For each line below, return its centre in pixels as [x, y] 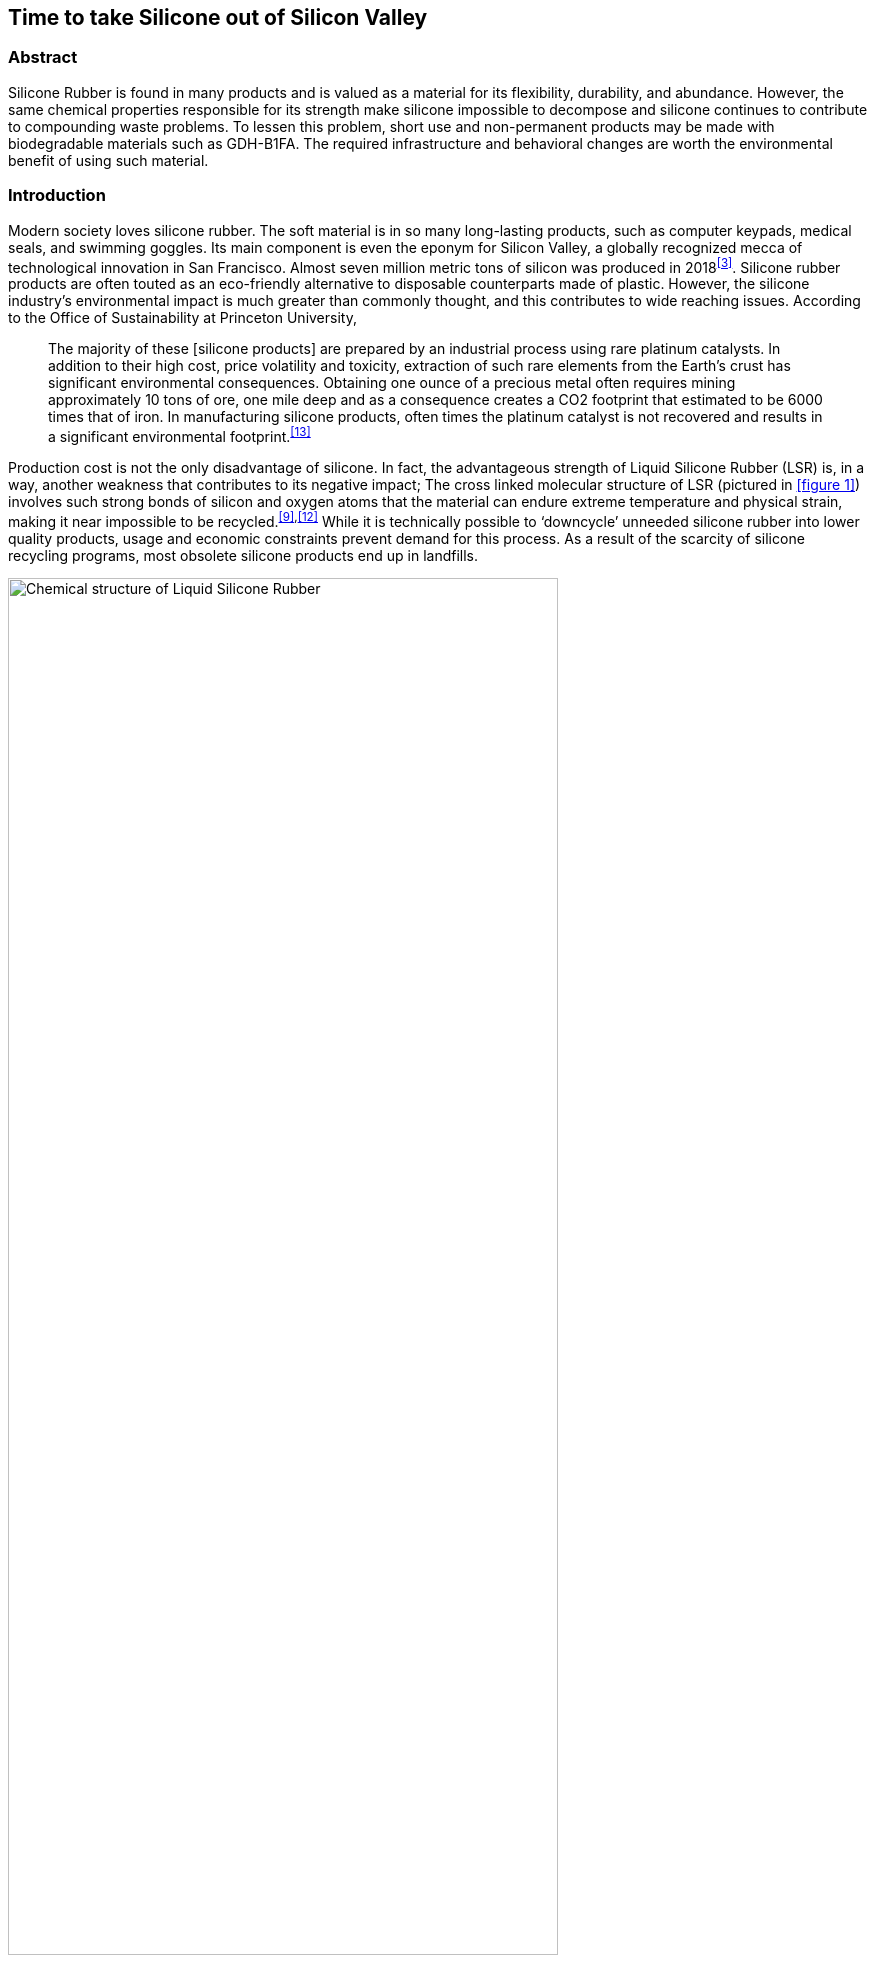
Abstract [43, 57]
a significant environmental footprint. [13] [179, 435]
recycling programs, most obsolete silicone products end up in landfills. [243, 555]
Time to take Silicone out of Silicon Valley [218, 17]
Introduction [57, 195]
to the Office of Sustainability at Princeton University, [182, 318]
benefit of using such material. [108, 160]
